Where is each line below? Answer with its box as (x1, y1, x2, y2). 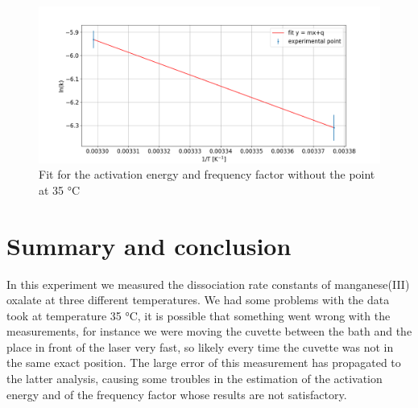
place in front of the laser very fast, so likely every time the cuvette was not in (6, 338, 394, 355)
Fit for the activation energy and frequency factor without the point (39, 166, 375, 183)
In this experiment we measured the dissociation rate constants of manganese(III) (6, 275, 410, 292)
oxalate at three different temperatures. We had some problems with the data (6, 291, 390, 308)
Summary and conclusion (6, 229, 292, 262)
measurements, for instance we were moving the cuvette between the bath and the (6, 323, 412, 340)
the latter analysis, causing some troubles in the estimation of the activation (6, 370, 383, 387)
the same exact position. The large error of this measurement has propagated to (6, 354, 401, 371)
